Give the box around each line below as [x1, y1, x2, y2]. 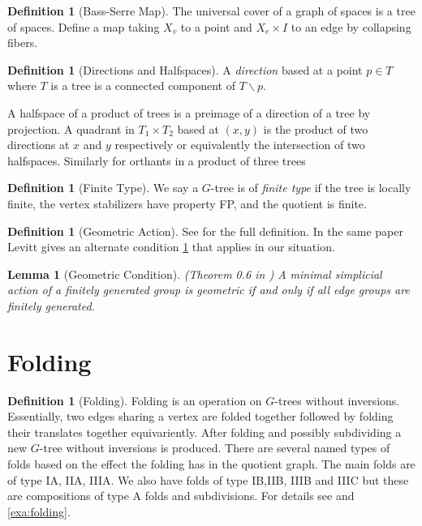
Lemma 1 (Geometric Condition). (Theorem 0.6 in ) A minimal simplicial [7, 265, 382, 282]
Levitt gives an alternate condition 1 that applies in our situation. [7, 238, 335, 255]
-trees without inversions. [274, 391, 400, 408]
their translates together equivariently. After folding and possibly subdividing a [7, 423, 402, 440]
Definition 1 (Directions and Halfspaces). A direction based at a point [7, 61, 363, 78]
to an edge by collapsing [291, 18, 411, 35]
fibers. [7, 34, 38, 51]
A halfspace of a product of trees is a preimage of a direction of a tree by [7, 104, 371, 121]
